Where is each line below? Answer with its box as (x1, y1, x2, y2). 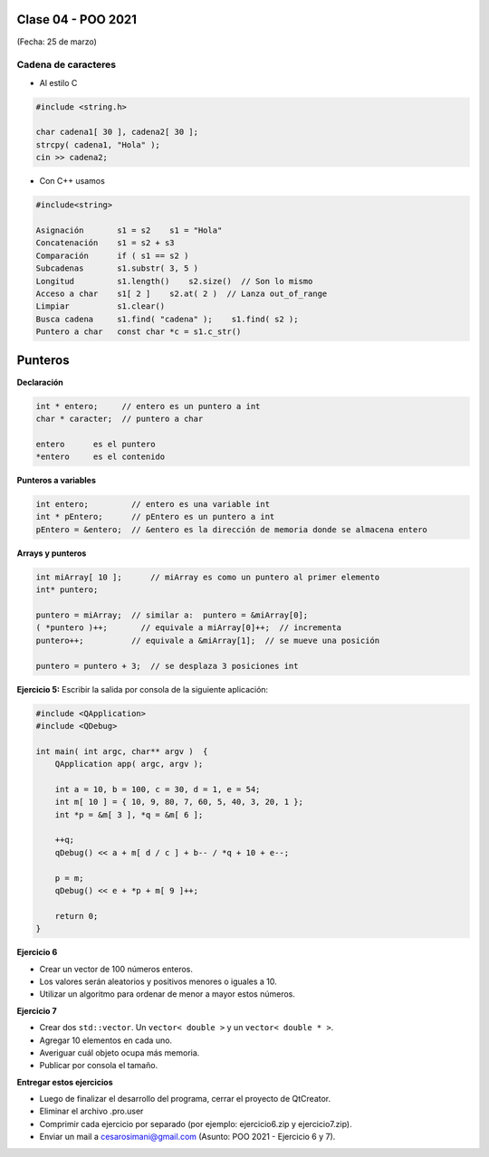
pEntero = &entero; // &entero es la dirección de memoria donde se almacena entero (35, 524, 427, 534)
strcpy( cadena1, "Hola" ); (35, 139, 160, 149)
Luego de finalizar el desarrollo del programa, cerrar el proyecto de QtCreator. (39, 1094, 331, 1104)
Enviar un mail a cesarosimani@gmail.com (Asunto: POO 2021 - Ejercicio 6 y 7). (39, 1132, 336, 1143)
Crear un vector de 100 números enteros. (39, 963, 194, 974)
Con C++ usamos (39, 176, 106, 186)
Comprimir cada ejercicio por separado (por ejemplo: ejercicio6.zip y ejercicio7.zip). (39, 1118, 352, 1129)
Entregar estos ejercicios (16, 1076, 113, 1087)
